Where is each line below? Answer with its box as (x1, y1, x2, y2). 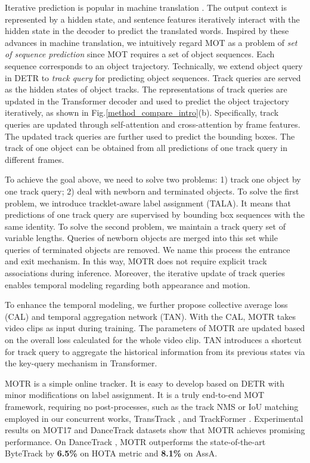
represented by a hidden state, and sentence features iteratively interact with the (5, 13, 300, 25)
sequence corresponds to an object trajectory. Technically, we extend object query (5, 59, 303, 72)
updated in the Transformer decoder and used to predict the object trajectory (5, 94, 289, 107)
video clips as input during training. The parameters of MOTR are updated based (5, 322, 305, 334)
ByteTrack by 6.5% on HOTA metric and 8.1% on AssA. (5, 447, 218, 459)
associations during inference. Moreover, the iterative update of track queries (5, 267, 285, 279)
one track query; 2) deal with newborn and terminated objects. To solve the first (5, 184, 299, 197)
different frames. (5, 153, 64, 165)
